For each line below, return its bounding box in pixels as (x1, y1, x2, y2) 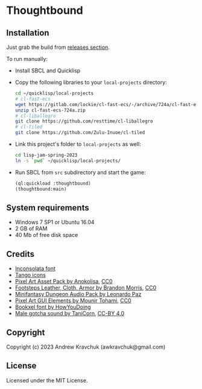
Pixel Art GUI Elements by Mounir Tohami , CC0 (14, 297, 131, 305)
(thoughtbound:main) (14, 186, 67, 192)
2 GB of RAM (14, 225, 48, 232)
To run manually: (6, 55, 48, 62)
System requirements (6, 203, 89, 213)
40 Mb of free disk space (14, 232, 78, 239)
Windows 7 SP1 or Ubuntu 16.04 (14, 218, 95, 226)
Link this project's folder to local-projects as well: (14, 141, 142, 148)
